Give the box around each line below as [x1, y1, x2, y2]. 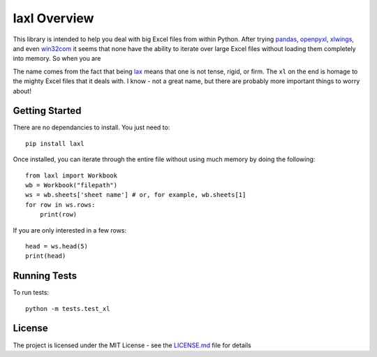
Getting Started [13, 105, 82, 117]
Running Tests [13, 270, 77, 282]
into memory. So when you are [13, 54, 101, 63]
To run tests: [13, 289, 49, 297]
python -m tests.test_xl [25, 305, 110, 312]
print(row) [39, 210, 77, 219]
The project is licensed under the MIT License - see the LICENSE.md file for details [13, 341, 251, 349]
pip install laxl [25, 140, 84, 147]
